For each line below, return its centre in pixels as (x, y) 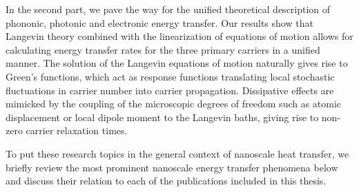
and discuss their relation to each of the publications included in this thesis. (166, 181)
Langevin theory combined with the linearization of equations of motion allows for (179, 36)
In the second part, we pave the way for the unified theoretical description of (168, 9)
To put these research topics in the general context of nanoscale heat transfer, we (177, 153)
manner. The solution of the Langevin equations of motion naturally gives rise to (177, 63)
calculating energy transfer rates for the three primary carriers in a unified (163, 49)
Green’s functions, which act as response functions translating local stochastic (170, 76)
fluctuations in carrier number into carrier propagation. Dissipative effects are (170, 90)
